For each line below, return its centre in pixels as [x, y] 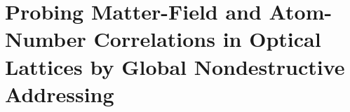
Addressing [60, 93]
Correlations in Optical [207, 39]
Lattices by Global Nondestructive [175, 66]
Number [46, 39]
